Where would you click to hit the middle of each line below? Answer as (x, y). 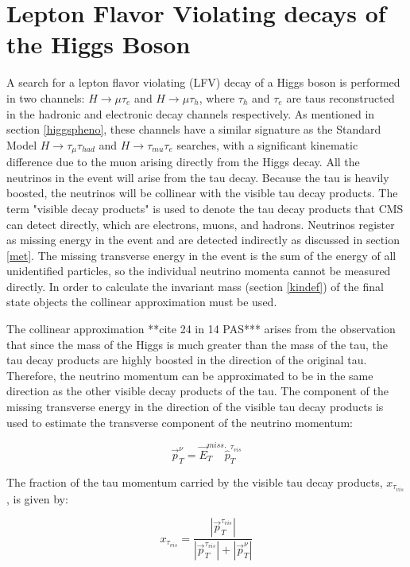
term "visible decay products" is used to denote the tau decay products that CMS (205, 208)
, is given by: (37, 498)
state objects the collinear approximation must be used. (142, 302)
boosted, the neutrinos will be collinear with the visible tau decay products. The (202, 193)
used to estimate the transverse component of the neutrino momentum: (180, 422)
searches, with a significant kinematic (267, 144)
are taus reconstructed (340, 97)
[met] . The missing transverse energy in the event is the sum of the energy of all (201, 255)
